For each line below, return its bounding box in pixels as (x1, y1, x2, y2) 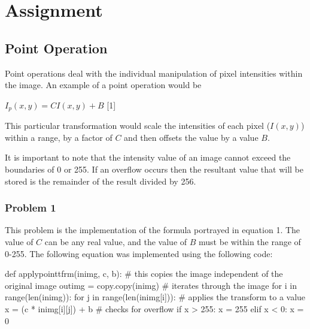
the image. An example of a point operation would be (5, 79, 202, 91)
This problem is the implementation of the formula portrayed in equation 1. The (5, 224, 300, 236)
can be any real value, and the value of (44, 236, 187, 247)
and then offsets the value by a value (124, 131, 259, 143)
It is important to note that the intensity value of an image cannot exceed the (5, 151, 291, 164)
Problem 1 (5, 200, 56, 215)
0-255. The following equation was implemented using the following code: (5, 247, 273, 259)
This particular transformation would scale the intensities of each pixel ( (5, 119, 271, 132)
